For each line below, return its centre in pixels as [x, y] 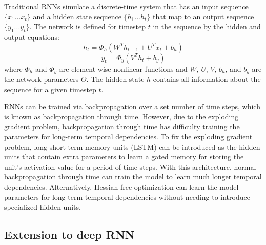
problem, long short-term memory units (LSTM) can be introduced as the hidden [132, 146]
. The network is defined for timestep [88, 26]
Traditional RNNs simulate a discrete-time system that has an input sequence [126, 6]
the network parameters [42, 79]
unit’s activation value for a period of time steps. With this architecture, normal [130, 166]
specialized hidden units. [43, 207]
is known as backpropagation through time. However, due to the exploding [121, 116]
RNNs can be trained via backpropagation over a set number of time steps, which [132, 106]
